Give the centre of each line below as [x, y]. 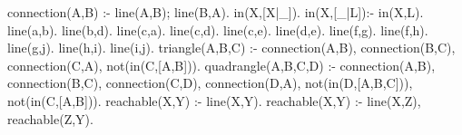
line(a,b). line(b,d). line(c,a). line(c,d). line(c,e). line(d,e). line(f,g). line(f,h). [218, 29]
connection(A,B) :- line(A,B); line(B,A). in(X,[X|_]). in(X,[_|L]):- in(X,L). [216, 12]
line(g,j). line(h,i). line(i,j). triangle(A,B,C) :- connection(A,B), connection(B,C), [231, 48]
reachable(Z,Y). [50, 118]
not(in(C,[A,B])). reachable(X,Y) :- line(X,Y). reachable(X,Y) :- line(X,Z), [214, 100]
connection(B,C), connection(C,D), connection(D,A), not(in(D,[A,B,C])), [210, 83]
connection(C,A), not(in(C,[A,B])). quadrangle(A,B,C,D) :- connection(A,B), [221, 65]
